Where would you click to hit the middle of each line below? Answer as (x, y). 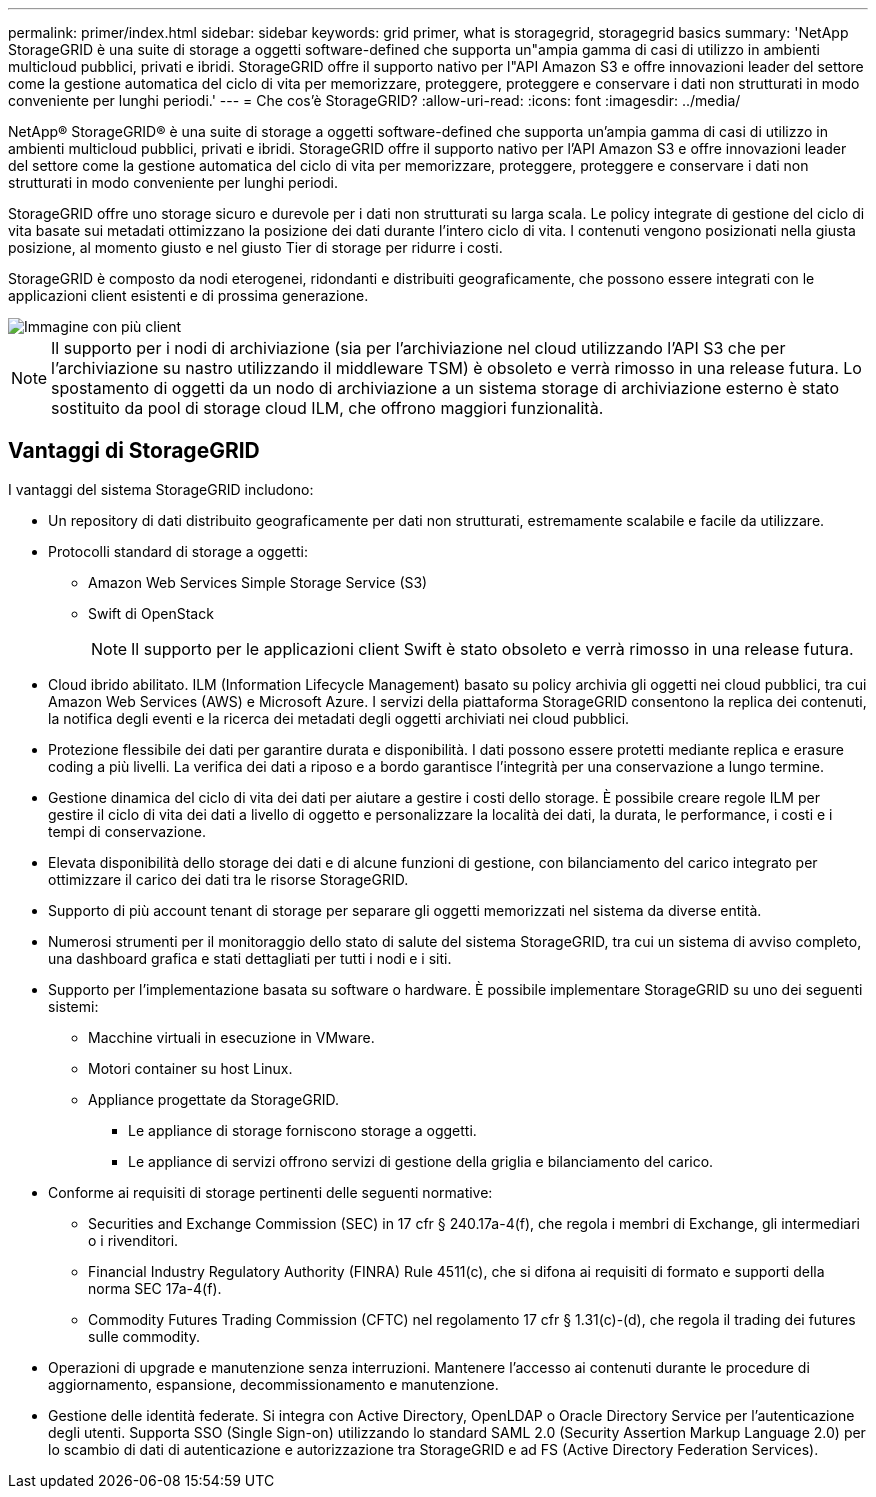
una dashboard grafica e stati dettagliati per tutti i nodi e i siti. (250, 958)
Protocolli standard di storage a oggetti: (178, 551)
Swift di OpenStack (151, 613)
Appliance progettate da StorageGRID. (214, 1099)
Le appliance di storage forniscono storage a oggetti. (302, 1130)
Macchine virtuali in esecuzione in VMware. (231, 1037)
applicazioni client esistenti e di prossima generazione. (188, 295)
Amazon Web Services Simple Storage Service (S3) (258, 582)
